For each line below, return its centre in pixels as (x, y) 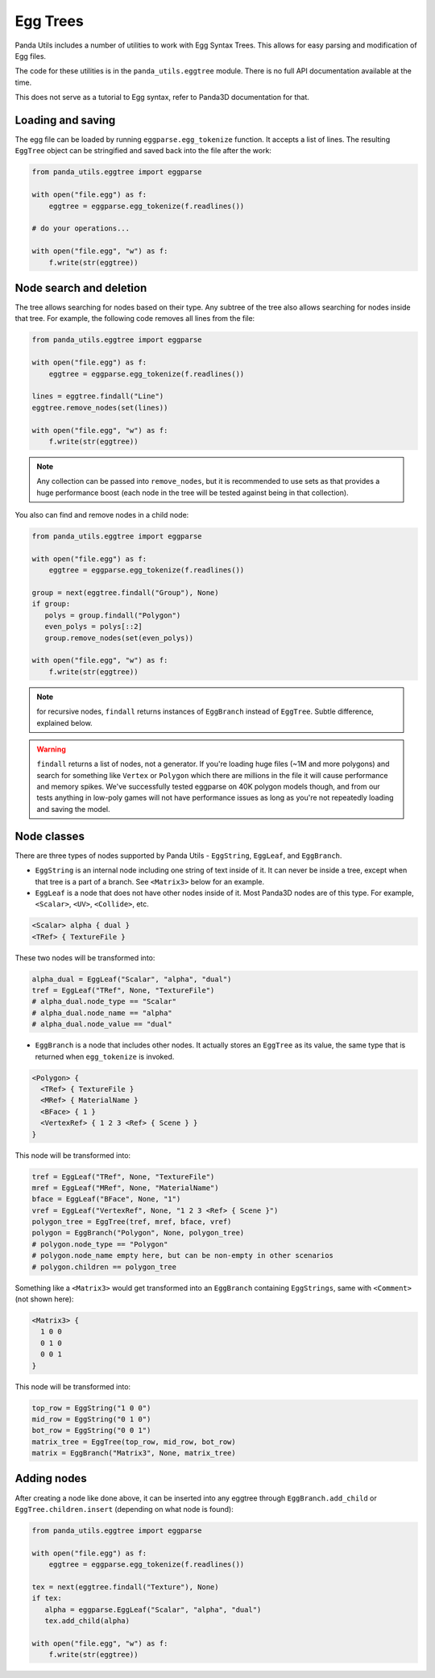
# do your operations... (81, 229)
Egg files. (31, 56)
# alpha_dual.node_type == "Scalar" (104, 1001)
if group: (51, 604)
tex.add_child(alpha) (87, 1621)
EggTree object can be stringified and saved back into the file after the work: (143, 151)
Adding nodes (51, 1478)
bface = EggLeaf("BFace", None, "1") (106, 1199)
